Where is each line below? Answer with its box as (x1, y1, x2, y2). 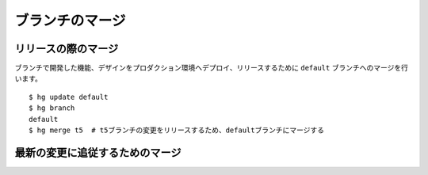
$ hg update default (29, 92, 109, 101)
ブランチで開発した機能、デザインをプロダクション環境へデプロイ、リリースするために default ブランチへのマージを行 (14, 63, 408, 73)
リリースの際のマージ (14, 42, 119, 55)
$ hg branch (29, 104, 75, 112)
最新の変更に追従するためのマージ (14, 146, 182, 159)
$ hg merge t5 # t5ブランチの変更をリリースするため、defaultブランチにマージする (29, 126, 325, 135)
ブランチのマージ (14, 12, 126, 29)
